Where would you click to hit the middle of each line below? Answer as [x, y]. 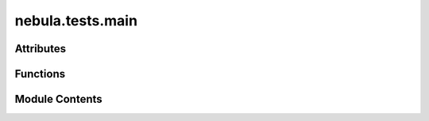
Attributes [41, 49]
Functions [40, 74]
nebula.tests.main [76, 21]
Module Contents [58, 99]
